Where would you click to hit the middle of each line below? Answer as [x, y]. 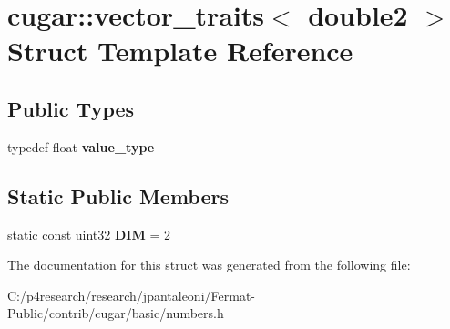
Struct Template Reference [180, 51]
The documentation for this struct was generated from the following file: [209, 265]
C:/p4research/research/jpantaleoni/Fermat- [131, 295]
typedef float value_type [81, 146]
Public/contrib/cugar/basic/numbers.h [116, 313]
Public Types [71, 108]
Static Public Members [118, 195]
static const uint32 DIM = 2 [89, 234]
